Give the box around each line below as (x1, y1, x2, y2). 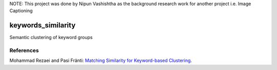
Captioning (9, 8, 33, 14)
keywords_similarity (9, 21, 76, 30)
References (9, 47, 39, 54)
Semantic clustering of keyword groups (9, 34, 93, 41)
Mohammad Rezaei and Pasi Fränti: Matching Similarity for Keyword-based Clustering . (9, 57, 192, 63)
